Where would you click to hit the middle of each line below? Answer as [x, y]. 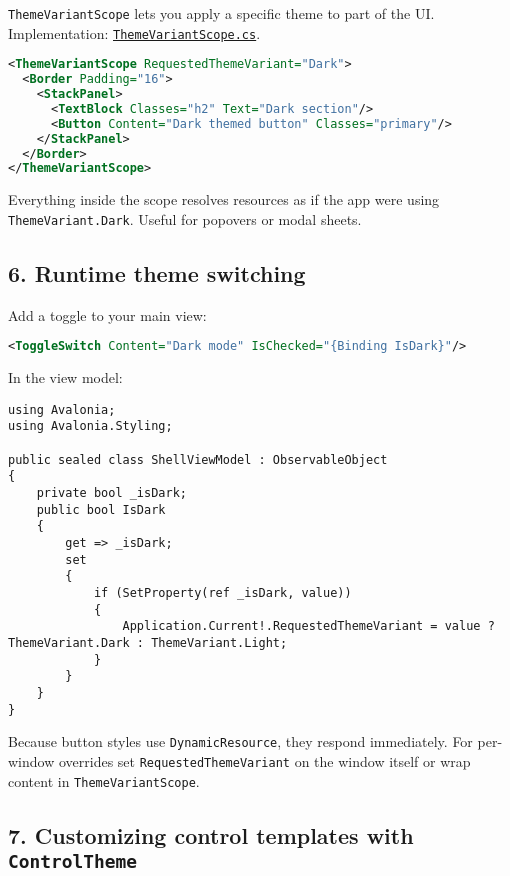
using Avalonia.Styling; [90, 426]
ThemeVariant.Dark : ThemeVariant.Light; [148, 643]
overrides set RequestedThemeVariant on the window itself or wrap [264, 760]
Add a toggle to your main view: [107, 314]
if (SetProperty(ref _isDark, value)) [222, 593]
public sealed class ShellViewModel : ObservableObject [198, 459]
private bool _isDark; [111, 493]
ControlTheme [72, 862]
